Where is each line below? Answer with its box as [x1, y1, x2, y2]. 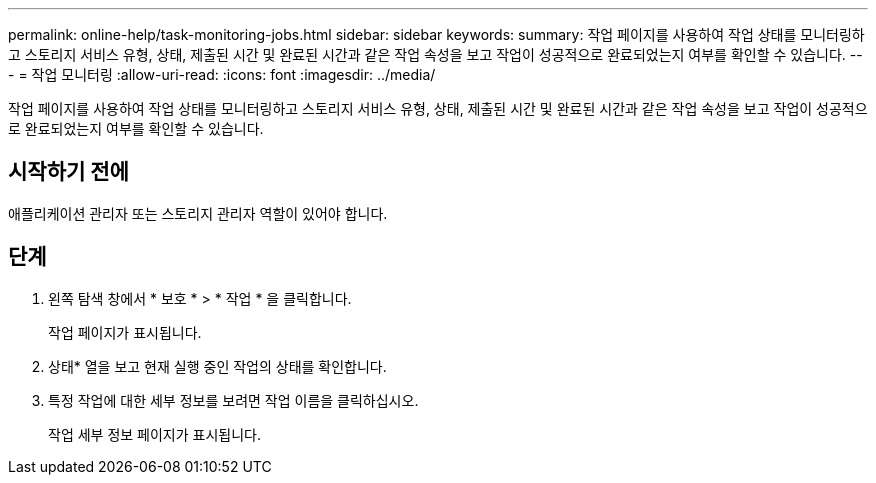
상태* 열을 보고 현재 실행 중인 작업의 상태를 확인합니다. [48, 357, 387, 375]
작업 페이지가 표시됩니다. [48, 323, 202, 341]
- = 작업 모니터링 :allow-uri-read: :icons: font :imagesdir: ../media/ [8, 66, 436, 83]
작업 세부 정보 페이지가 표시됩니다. [48, 425, 261, 443]
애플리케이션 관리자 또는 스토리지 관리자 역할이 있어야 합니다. [8, 204, 388, 222]
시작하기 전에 [8, 159, 129, 185]
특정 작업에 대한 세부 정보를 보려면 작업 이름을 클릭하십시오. [48, 391, 419, 409]
